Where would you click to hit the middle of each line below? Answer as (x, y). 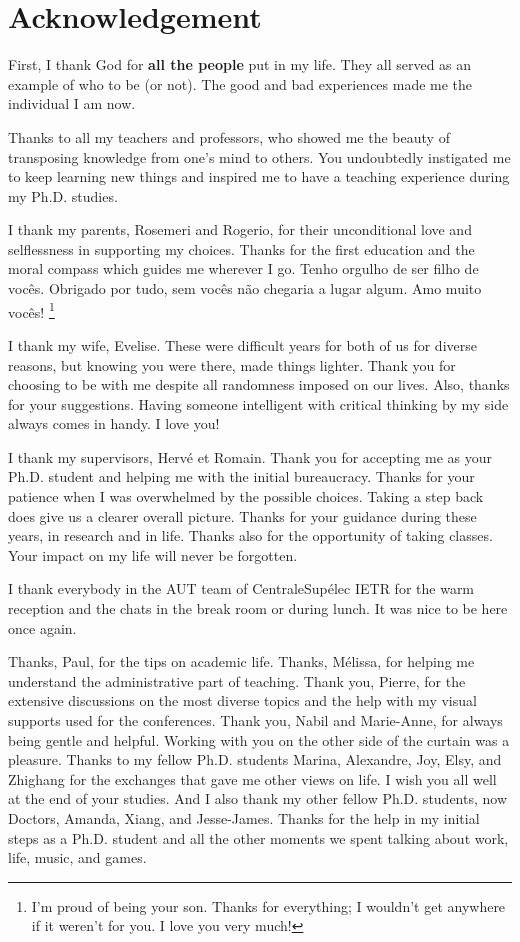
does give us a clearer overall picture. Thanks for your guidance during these (242, 515)
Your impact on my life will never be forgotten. (153, 554)
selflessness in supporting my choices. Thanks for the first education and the (241, 248)
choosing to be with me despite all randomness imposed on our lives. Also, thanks (259, 384)
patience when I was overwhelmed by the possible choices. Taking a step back (246, 496)
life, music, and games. (77, 857)
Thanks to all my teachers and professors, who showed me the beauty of (229, 136)
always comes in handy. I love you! (114, 423)
